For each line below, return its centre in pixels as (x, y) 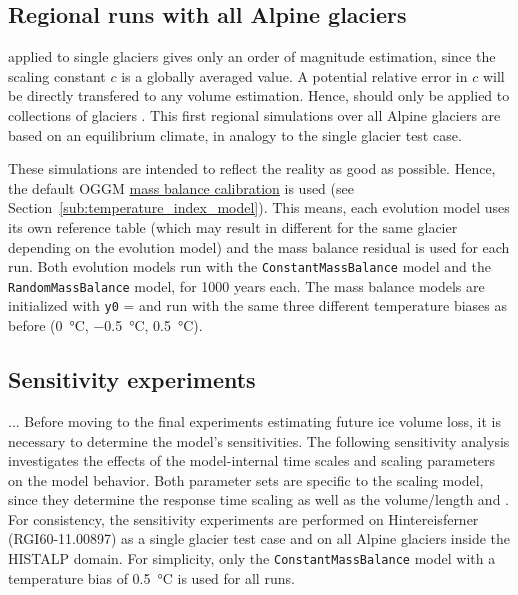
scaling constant (57, 75)
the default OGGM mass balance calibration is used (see (181, 187)
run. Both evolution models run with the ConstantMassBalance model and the (249, 266)
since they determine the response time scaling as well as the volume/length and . (258, 499)
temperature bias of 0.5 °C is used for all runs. (151, 577)
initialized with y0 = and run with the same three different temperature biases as (257, 305)
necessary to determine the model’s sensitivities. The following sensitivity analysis (259, 440)
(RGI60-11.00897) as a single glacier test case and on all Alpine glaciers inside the (259, 538)
